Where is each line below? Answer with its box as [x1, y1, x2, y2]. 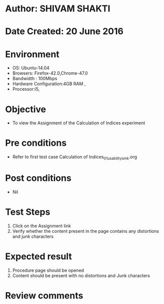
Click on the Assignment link [12, 222, 71, 229]
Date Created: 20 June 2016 [5, 26, 124, 37]
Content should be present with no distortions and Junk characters [12, 272, 151, 279]
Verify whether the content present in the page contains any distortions [12, 228, 160, 234]
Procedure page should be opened [12, 267, 84, 273]
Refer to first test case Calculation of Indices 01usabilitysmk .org [12, 154, 137, 161]
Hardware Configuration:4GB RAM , [12, 81, 86, 87]
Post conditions [5, 173, 72, 184]
